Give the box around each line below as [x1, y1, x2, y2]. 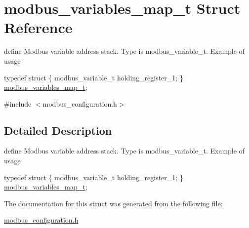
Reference [4, 17, 73, 38]
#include [4, 98, 32, 109]
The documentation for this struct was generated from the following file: [4, 198, 223, 208]
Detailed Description [4, 122, 112, 138]
